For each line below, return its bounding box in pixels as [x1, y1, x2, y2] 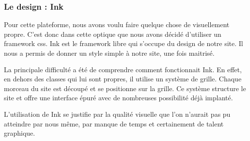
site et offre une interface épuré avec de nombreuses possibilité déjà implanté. [4, 93, 233, 103]
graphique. [4, 128, 35, 138]
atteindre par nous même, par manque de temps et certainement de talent [4, 118, 224, 128]
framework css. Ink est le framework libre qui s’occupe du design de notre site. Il [4, 38, 243, 48]
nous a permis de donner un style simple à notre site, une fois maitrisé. [4, 48, 215, 58]
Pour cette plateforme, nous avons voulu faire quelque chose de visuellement [4, 19, 230, 30]
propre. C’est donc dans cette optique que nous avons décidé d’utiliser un [4, 29, 221, 39]
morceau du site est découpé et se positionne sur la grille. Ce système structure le [4, 83, 246, 93]
